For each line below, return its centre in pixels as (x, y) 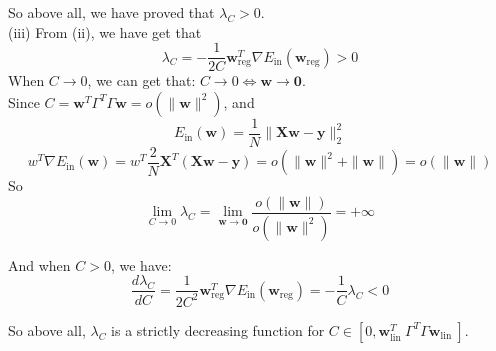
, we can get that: (141, 80)
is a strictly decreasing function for (218, 329)
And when (39, 264)
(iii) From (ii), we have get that (105, 31)
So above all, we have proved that (111, 12)
